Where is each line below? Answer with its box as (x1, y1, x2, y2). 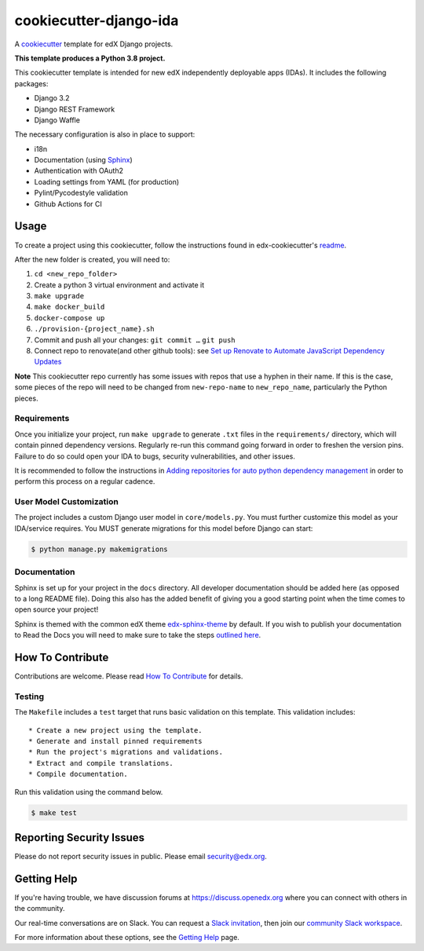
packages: (14, 79, 49, 88)
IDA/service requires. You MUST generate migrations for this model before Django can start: (14, 523, 313, 533)
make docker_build (34, 302, 105, 312)
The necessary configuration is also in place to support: (14, 130, 196, 139)
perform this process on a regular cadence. (14, 477, 155, 486)
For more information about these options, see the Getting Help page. (14, 933, 239, 942)
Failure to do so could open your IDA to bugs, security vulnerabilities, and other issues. (14, 452, 296, 461)
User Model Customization (14, 496, 119, 507)
